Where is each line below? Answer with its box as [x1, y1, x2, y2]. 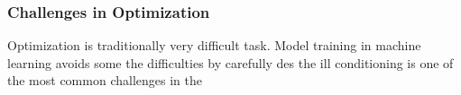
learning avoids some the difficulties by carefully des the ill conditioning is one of [7, 53, 454, 72]
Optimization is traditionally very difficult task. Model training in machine [7, 36, 421, 55]
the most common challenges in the [7, 71, 202, 90]
